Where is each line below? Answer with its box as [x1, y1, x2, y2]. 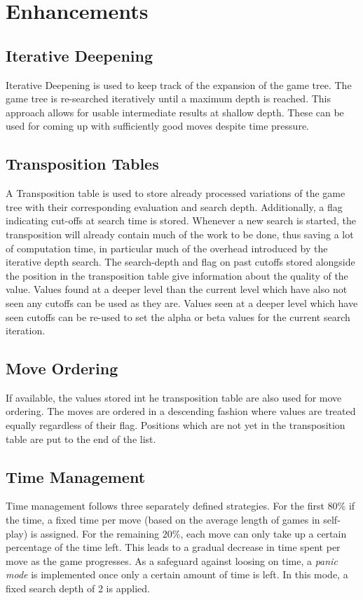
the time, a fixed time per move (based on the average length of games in [6, 512, 320, 527]
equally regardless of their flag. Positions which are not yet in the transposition [6, 418, 345, 432]
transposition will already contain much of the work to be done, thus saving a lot [6, 226, 354, 241]
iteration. [6, 323, 46, 338]
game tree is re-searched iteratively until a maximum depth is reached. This [6, 91, 331, 106]
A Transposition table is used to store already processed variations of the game [6, 186, 345, 200]
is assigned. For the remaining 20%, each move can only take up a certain [30, 526, 347, 540]
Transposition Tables [6, 153, 159, 175]
